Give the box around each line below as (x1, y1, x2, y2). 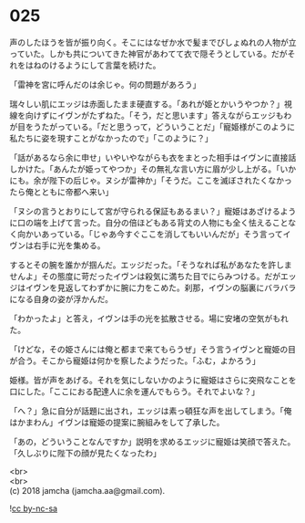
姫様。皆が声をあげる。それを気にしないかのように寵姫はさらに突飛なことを (9, 374, 297, 385)
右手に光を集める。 (33, 239, 106, 251)
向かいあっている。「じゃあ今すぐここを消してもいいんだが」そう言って (16, 228, 284, 239)
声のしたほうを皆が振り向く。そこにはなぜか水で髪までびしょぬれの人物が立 (9, 37, 297, 47)
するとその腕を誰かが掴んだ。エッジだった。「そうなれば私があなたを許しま (9, 259, 293, 270)
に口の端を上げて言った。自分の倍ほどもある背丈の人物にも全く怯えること (9, 216, 289, 228)
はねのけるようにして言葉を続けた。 (25, 59, 161, 70)
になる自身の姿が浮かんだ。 (9, 293, 114, 304)
